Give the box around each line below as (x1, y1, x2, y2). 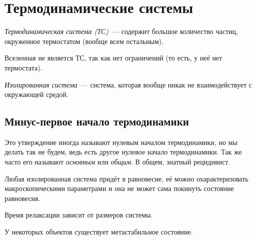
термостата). (4, 62, 42, 72)
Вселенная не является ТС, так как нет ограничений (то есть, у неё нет (4, 52, 222, 63)
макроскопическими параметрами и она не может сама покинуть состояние (4, 183, 234, 193)
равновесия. (4, 192, 40, 203)
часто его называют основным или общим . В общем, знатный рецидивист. (4, 156, 230, 167)
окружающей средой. (4, 89, 68, 99)
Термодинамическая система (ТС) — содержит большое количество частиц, (4, 26, 238, 36)
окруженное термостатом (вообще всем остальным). (4, 35, 164, 46)
